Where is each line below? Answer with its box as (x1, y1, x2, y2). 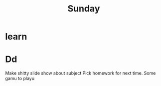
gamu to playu (5, 76, 35, 82)
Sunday (67, 3, 100, 14)
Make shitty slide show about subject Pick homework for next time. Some (5, 70, 156, 76)
